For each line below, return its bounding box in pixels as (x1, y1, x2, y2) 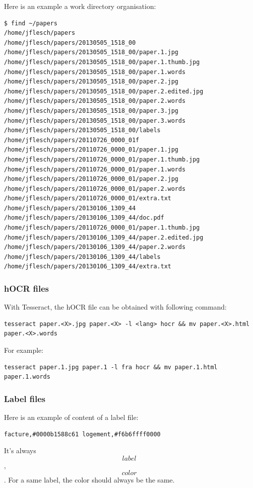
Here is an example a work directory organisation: (4, 1, 156, 11)
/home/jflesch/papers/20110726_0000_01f (4, 136, 140, 144)
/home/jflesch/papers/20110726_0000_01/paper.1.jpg (4, 146, 178, 154)
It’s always (4, 445, 36, 456)
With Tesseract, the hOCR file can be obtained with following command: (4, 302, 227, 312)
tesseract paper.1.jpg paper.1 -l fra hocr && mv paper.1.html (4, 363, 218, 371)
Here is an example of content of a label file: (4, 412, 139, 422)
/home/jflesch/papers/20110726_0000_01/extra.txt (4, 195, 171, 202)
